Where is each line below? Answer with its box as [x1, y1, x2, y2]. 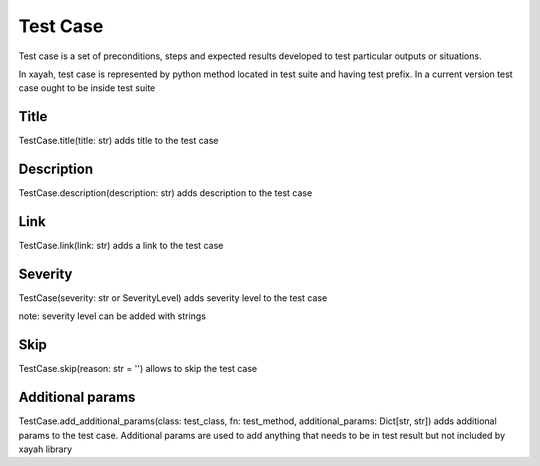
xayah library [18, 443, 73, 455]
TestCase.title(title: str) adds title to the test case [18, 135, 219, 147]
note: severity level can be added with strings [18, 310, 207, 322]
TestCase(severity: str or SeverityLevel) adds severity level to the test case [18, 291, 328, 304]
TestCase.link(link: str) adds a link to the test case [18, 240, 224, 252]
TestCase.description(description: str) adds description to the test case [18, 187, 313, 199]
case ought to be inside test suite [18, 82, 156, 94]
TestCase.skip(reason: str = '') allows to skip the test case [18, 363, 258, 375]
